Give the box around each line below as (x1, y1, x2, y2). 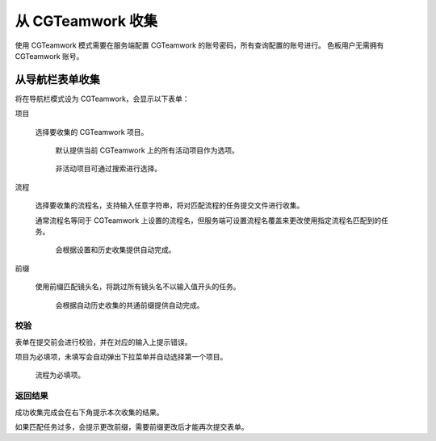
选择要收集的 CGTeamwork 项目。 (35, 127, 149, 136)
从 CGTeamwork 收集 (15, 12, 158, 30)
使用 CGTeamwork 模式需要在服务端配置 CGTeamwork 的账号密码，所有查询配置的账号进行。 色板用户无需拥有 (15, 40, 384, 50)
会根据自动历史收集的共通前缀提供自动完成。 (55, 300, 204, 310)
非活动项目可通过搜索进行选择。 (55, 164, 161, 174)
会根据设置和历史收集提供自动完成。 (55, 245, 176, 254)
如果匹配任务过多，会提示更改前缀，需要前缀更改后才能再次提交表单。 (15, 422, 249, 431)
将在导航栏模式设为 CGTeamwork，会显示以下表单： (15, 94, 190, 103)
